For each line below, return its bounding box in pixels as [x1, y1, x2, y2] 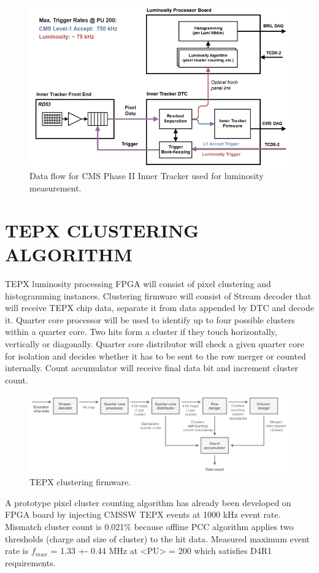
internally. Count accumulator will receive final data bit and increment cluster [5, 361, 298, 374]
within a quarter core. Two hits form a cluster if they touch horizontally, [5, 325, 277, 338]
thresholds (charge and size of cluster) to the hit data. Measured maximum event [5, 532, 310, 545]
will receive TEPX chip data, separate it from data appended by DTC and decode [5, 301, 314, 314]
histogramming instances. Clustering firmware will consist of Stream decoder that [5, 289, 312, 302]
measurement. [29, 182, 82, 194]
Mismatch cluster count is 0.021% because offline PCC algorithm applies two [5, 520, 294, 533]
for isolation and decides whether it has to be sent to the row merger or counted [5, 349, 306, 362]
